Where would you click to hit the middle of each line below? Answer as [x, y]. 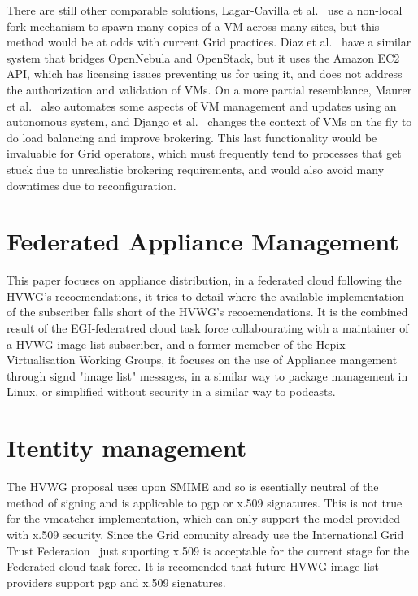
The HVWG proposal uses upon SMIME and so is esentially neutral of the [193, 487]
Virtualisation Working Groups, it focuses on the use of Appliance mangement [202, 360]
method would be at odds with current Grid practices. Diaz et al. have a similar [209, 42]
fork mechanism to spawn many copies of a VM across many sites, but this [193, 26]
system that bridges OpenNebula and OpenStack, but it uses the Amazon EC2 [203, 57]
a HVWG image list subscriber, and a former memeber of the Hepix [176, 344]
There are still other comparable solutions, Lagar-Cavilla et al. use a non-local [205, 10]
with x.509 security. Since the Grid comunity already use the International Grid [205, 534]
